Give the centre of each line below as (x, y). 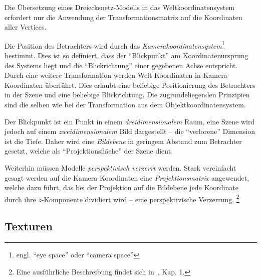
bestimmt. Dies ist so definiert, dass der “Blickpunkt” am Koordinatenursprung (126, 55)
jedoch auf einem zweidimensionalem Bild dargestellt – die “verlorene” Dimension (130, 131)
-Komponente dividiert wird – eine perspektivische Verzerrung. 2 (140, 198)
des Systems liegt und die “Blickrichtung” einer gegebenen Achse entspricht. (121, 65)
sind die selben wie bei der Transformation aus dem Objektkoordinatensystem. (125, 104)
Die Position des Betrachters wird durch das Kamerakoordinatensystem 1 (115, 45)
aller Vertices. (26, 27)
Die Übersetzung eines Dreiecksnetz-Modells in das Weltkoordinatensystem (120, 7)
